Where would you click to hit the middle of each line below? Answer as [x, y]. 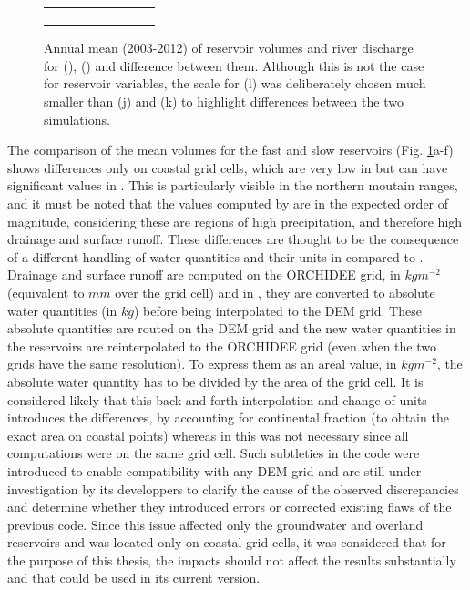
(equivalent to [46, 292]
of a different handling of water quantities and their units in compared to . [215, 256]
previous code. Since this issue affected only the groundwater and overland [215, 524]
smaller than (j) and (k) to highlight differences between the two [224, 102]
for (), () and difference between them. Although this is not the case [234, 65]
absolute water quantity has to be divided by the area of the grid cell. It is [215, 381]
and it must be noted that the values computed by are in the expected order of [228, 203]
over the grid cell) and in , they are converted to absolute [275, 292]
